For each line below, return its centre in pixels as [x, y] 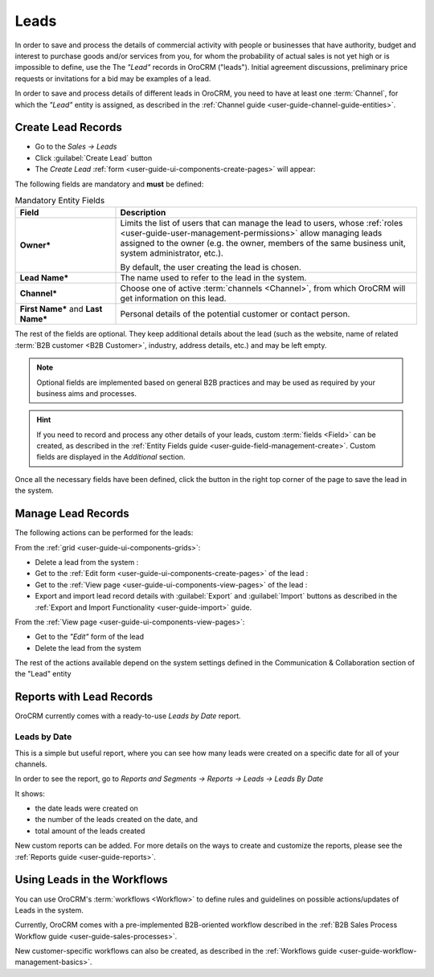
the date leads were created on [86, 808]
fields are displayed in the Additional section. [111, 457]
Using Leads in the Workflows [91, 880]
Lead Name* [44, 278]
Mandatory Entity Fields [60, 201]
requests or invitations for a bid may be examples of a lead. [113, 78]
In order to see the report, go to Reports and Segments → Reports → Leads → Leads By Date [169, 779]
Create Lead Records [68, 127]
